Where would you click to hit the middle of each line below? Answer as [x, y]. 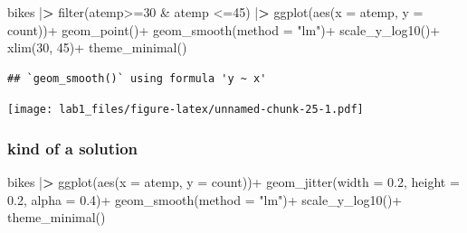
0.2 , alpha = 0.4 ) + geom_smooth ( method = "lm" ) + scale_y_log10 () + [205, 199]
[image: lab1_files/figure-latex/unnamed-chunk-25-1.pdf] [186, 110]
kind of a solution [73, 148]
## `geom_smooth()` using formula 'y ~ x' [137, 78]
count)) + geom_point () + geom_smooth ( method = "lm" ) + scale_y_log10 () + [224, 29]
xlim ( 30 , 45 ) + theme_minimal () [97, 47]
